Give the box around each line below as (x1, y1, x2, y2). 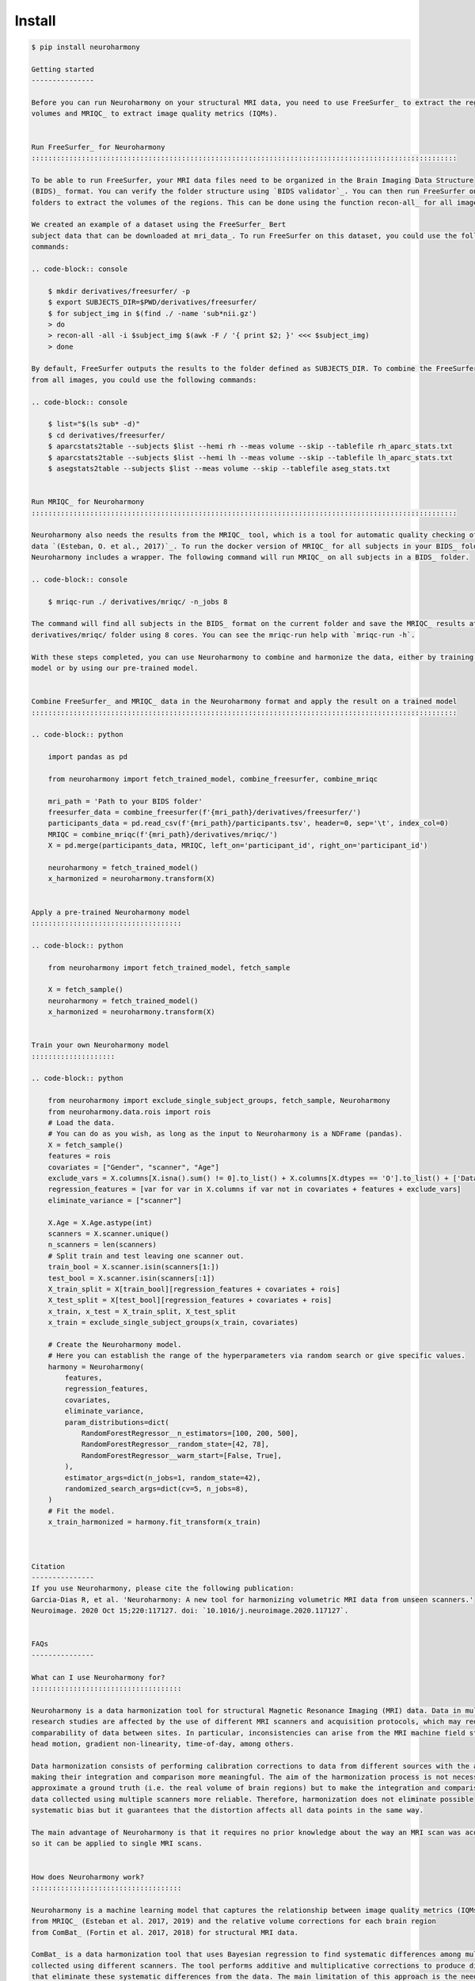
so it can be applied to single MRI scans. (31, 1839, 203, 1848)
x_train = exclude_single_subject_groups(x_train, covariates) (47, 1318, 299, 1327)
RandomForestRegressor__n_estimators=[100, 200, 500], (81, 1429, 299, 1437)
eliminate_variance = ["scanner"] (47, 1196, 182, 1204)
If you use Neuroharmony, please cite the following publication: (31, 1584, 294, 1593)
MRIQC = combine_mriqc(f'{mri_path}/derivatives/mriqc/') (47, 830, 278, 839)
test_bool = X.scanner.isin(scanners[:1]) (47, 1273, 215, 1283)
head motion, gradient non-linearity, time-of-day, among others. (31, 1739, 294, 1748)
